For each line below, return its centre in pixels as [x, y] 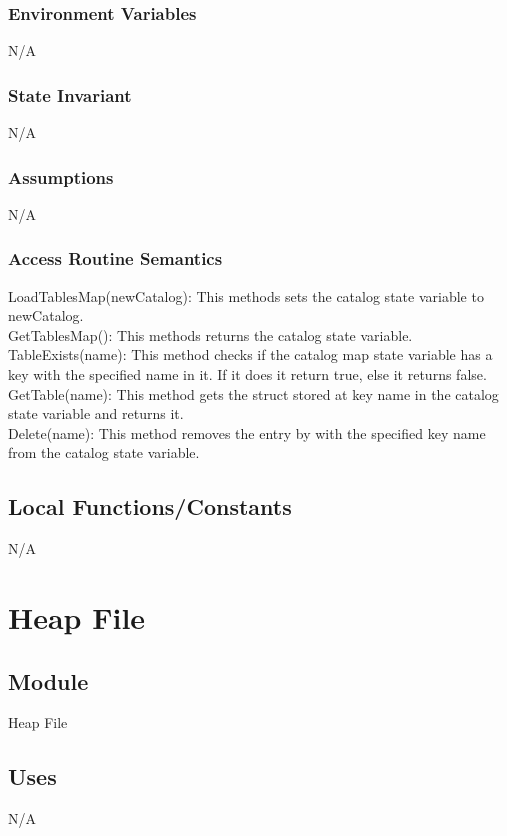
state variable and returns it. [96, 413]
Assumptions [61, 176]
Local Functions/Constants [150, 506]
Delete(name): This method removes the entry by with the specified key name [247, 432]
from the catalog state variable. [104, 452]
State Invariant [70, 94]
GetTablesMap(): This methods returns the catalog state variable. [210, 334]
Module [48, 680]
